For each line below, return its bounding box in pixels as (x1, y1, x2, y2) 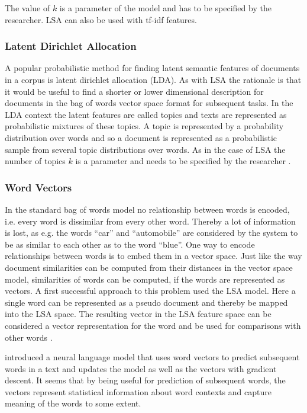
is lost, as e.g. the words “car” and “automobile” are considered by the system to (5, 226, 298, 239)
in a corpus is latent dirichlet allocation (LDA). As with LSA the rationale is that (5, 73, 302, 85)
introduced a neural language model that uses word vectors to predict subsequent (5, 351, 300, 363)
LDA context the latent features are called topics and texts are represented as (5, 108, 287, 120)
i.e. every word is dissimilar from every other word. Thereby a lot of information (5, 214, 296, 227)
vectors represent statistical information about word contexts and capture (5, 385, 272, 398)
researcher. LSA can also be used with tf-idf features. (5, 13, 197, 25)
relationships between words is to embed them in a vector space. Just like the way (5, 249, 302, 262)
